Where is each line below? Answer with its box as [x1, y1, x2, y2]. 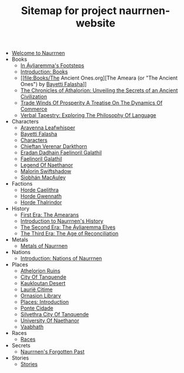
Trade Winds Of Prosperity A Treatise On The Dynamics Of [20, 100, 163, 107]
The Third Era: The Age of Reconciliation [20, 230, 119, 237]
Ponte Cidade [20, 304, 54, 312]
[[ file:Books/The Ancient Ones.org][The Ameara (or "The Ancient [20, 74, 178, 81]
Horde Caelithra [20, 186, 59, 194]
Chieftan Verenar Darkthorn [20, 143, 87, 150]
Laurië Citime [20, 286, 53, 293]
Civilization [20, 93, 47, 100]
